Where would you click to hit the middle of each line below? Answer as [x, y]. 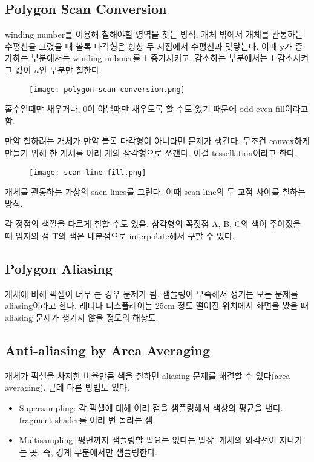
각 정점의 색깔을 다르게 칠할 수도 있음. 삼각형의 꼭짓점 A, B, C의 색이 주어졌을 [153, 224]
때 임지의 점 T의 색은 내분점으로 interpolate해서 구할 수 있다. [120, 236]
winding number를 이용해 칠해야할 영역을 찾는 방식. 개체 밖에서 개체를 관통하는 [154, 34]
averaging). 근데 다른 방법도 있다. [67, 387]
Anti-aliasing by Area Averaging [108, 350]
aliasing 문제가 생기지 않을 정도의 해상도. [82, 318]
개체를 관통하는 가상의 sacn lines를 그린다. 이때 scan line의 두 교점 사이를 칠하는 [155, 192]
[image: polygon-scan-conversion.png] [107, 89]
